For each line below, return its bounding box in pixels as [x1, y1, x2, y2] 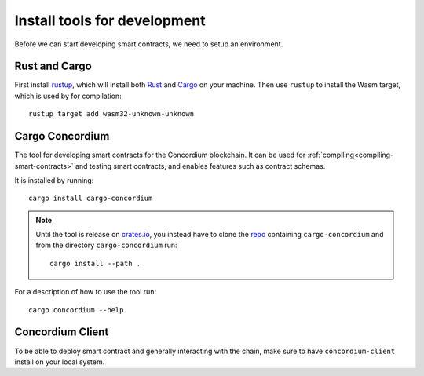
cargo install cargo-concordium [28, 194, 153, 203]
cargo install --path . [49, 259, 141, 268]
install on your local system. [14, 357, 105, 367]
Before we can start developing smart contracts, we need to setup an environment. [14, 39, 283, 49]
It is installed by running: [14, 175, 94, 184]
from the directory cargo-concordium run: [35, 240, 177, 250]
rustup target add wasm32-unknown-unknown [28, 110, 195, 119]
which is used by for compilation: [14, 91, 122, 100]
